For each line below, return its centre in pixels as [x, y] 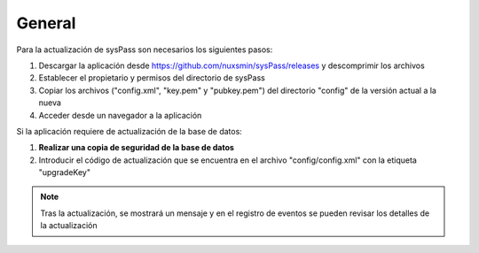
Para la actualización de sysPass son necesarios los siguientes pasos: [145, 50]
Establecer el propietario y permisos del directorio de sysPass [152, 78]
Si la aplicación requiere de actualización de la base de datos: [130, 131]
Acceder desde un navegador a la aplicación [120, 115]
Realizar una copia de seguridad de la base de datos [137, 148]
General [46, 23]
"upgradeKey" [64, 172]
